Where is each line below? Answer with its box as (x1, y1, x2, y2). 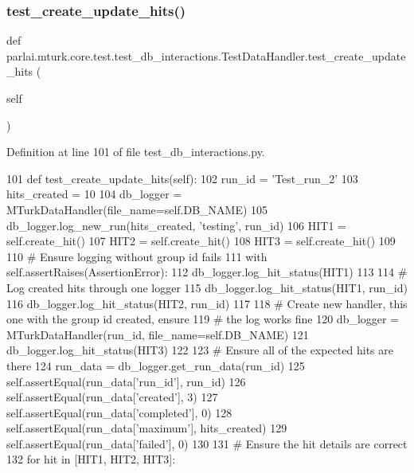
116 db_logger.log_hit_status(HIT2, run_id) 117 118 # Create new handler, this (6, 295, 408, 311)
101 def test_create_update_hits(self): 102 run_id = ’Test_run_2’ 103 (6, 170, 358, 186)
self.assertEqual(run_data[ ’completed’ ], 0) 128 (6, 404, 232, 420)
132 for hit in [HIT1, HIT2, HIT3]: (6, 451, 176, 467)
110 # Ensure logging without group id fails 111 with (6, 248, 268, 264)
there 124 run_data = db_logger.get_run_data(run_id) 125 (6, 357, 305, 373)
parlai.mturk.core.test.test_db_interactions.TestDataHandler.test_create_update (6, 47, 406, 64)
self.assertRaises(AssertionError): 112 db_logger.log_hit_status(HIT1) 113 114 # (6, 264, 408, 280)
